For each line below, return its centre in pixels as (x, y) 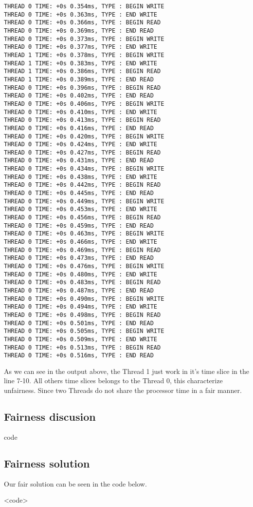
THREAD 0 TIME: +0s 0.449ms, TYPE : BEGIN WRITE (84, 201)
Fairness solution (47, 463)
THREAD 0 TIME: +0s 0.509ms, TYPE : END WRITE (81, 339)
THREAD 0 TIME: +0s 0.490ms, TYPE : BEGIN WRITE (84, 299)
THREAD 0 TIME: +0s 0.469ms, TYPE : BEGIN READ (82, 250)
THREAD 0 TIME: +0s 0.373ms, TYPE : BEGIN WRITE (84, 39)
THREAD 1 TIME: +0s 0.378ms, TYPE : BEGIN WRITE (84, 55)
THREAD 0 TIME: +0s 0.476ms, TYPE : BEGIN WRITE (84, 266)
